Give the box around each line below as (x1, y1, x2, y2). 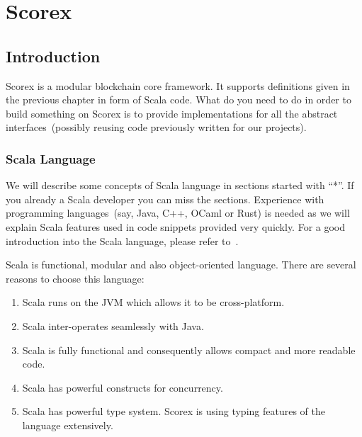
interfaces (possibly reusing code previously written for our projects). (6, 120, 307, 135)
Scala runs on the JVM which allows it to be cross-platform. (22, 295, 285, 310)
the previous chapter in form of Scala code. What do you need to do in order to (6, 92, 351, 107)
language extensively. (22, 417, 113, 432)
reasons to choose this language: (6, 271, 145, 285)
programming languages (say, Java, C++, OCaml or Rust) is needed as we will (6, 205, 350, 220)
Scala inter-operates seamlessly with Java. (22, 318, 204, 333)
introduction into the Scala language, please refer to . (6, 233, 239, 248)
